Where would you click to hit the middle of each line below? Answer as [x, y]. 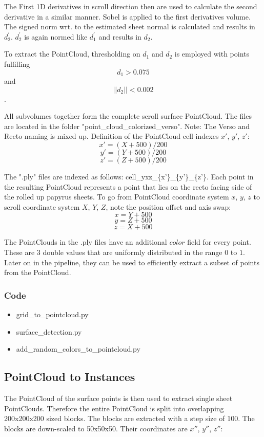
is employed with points [212, 54]
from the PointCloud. [38, 272]
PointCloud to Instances [70, 377]
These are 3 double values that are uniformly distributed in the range [113, 252]
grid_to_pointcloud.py [52, 314]
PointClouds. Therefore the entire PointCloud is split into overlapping [114, 408]
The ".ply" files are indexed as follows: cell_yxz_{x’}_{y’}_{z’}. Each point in [129, 176]
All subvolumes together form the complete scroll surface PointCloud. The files [128, 116]
